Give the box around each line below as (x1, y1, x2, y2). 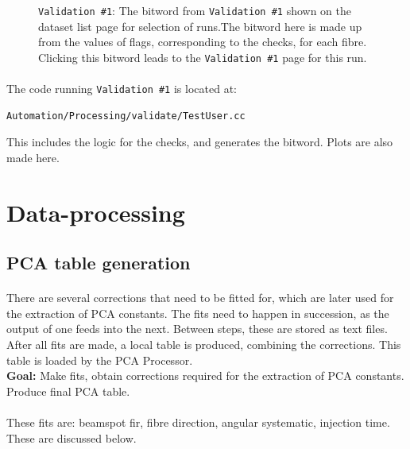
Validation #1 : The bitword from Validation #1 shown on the (38, 2, 351, 18)
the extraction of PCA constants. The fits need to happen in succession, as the (6, 304, 389, 321)
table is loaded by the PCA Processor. (6, 351, 193, 368)
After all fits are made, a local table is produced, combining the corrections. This (6, 336, 401, 353)
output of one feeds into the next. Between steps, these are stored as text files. (6, 320, 388, 337)
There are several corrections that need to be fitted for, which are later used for (6, 289, 394, 306)
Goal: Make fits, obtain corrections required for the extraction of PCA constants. (6, 367, 404, 384)
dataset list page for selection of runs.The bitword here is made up (38, 17, 362, 34)
